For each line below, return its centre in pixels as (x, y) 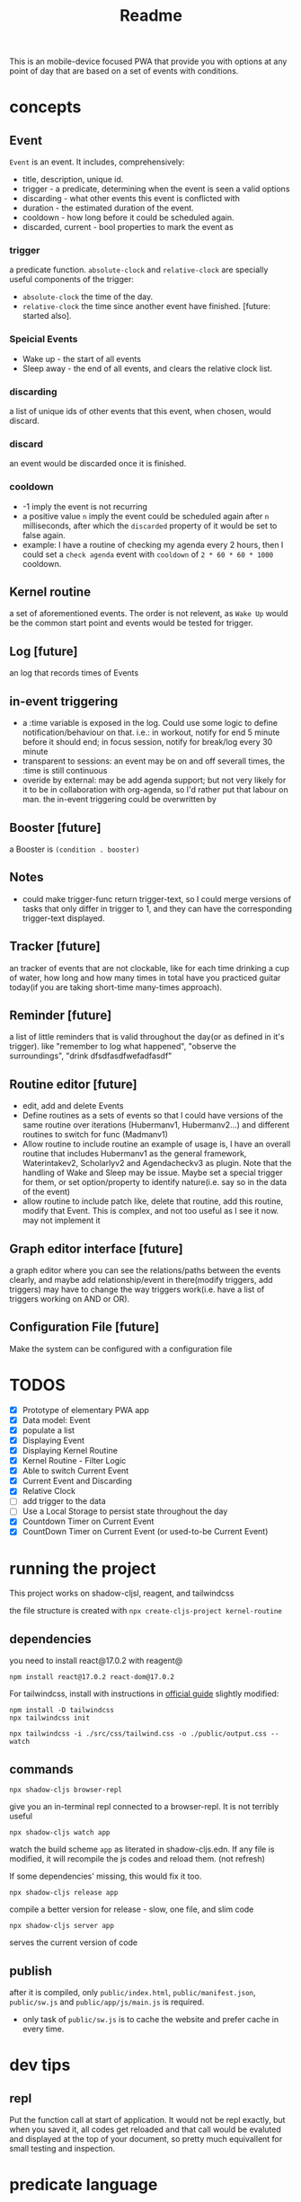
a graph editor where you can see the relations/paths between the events (145, 1270)
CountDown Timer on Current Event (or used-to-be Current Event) (145, 1532)
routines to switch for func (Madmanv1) (95, 1135)
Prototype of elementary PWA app (86, 1410)
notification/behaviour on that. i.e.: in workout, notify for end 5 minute (151, 732)
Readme (151, 16)
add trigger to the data (64, 1501)
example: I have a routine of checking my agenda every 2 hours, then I (153, 544)
